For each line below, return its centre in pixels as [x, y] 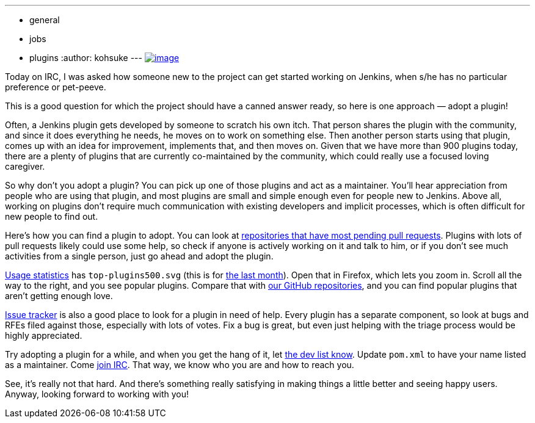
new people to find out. [52, 216]
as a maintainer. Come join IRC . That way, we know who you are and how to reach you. [180, 365]
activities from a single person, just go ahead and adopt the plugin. [139, 256]
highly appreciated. [44, 335]
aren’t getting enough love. [59, 296]
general [45, 20]
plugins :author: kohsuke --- [86, 58]
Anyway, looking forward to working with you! [97, 394]
